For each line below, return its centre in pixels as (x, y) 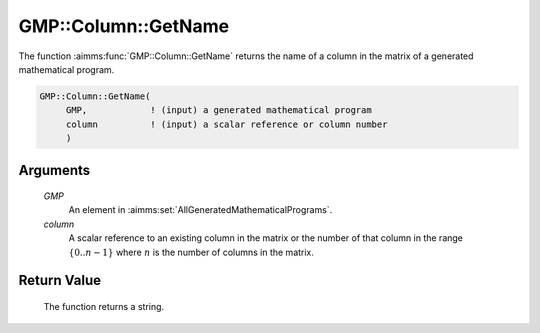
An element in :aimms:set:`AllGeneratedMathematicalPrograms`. (200, 210)
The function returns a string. (104, 307)
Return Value (60, 280)
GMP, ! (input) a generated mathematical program (218, 110)
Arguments (54, 170)
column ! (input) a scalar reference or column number (226, 124)
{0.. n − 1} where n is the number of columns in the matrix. (191, 252)
